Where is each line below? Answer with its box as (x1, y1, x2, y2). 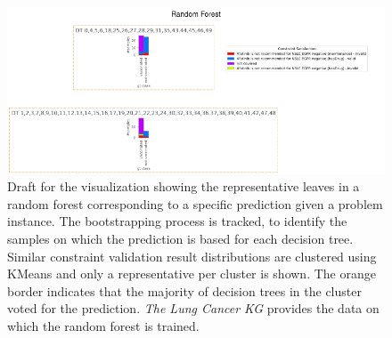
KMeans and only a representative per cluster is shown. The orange (7, 264, 376, 283)
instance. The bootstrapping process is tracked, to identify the (7, 212, 347, 230)
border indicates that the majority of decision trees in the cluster (7, 281, 362, 300)
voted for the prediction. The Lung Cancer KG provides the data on (7, 299, 380, 318)
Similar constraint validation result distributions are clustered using (7, 246, 377, 265)
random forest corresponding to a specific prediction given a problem (7, 194, 383, 213)
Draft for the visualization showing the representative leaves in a (7, 177, 360, 196)
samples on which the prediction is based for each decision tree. (7, 229, 354, 248)
